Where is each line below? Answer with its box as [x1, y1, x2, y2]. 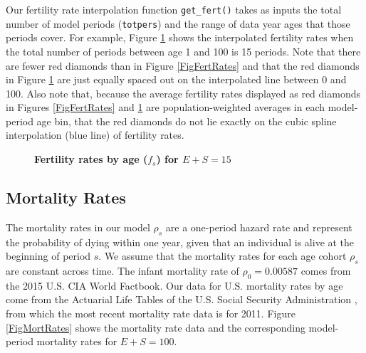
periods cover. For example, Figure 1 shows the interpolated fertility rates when [6, 30, 354, 45]
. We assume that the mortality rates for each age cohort [98, 248, 347, 263]
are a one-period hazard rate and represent [165, 219, 352, 234]
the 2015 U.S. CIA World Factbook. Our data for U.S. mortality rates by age [6, 278, 343, 293]
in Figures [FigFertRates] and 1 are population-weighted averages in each [6, 100, 325, 115]
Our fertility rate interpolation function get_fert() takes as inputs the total [6, 2, 342, 16]
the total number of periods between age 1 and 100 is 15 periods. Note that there [6, 43, 361, 58]
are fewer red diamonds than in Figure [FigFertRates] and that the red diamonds [6, 58, 360, 73]
